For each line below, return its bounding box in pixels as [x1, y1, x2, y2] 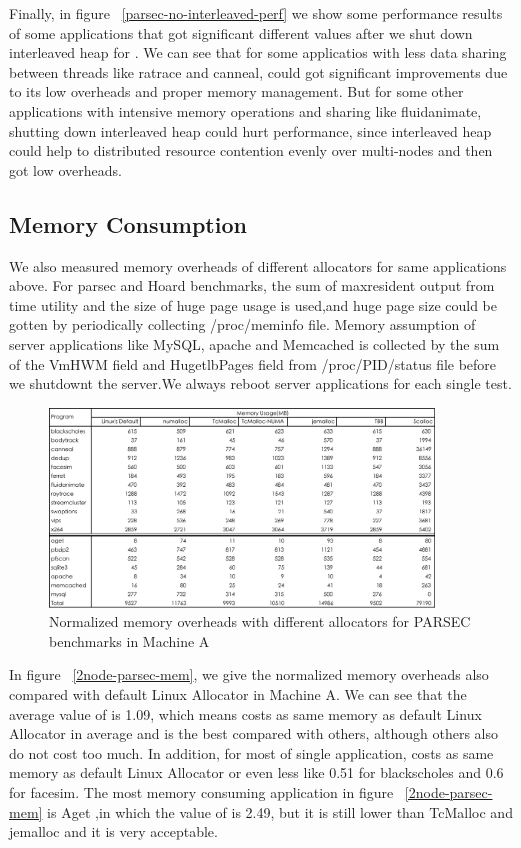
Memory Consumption [9, 208, 247, 239]
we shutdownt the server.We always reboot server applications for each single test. [9, 373, 512, 394]
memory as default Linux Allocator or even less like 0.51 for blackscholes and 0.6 [9, 762, 504, 783]
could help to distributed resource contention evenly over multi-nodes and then [9, 140, 493, 161]
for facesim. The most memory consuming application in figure [9, 782, 394, 803]
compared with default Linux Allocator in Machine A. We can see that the [9, 684, 467, 705]
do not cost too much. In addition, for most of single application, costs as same [9, 742, 494, 763]
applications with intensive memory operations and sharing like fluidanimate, [9, 100, 482, 121]
